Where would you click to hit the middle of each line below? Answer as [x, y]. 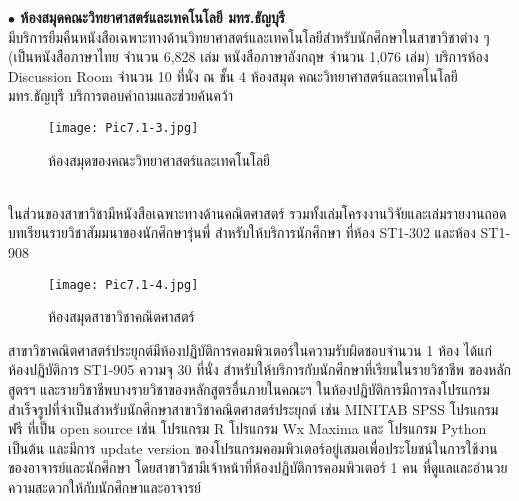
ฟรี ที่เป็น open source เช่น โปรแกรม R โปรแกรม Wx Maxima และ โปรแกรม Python [247, 428]
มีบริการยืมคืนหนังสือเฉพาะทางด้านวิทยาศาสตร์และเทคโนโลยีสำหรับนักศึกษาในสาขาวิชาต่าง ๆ [249, 36]
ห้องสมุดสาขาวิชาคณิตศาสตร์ [121, 316]
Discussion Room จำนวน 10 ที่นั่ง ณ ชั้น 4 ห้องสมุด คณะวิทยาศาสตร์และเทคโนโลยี [233, 75]
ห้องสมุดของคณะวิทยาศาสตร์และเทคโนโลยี [159, 159]
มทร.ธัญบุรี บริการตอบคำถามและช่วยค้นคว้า [120, 95]
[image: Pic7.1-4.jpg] [123, 284]
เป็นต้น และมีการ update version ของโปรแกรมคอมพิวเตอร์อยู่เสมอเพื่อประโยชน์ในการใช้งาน [253, 447]
